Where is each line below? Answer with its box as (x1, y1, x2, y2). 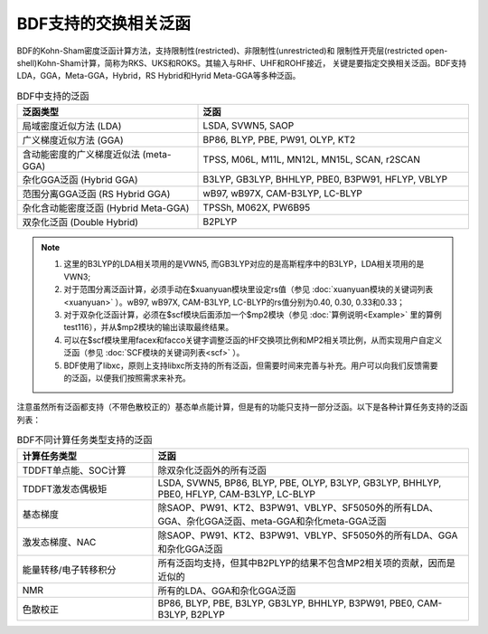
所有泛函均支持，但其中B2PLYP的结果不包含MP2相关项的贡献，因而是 (157, 556, 455, 569)
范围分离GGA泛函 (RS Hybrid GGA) (22, 188, 171, 201)
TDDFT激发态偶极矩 (22, 482, 108, 495)
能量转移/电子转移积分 (22, 563, 117, 576)
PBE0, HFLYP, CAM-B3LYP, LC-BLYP (157, 487, 316, 500)
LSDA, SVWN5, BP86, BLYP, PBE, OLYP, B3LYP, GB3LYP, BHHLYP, (157, 476, 442, 488)
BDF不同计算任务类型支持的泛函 (16, 434, 153, 447)
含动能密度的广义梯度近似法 (22, 148, 140, 161)
